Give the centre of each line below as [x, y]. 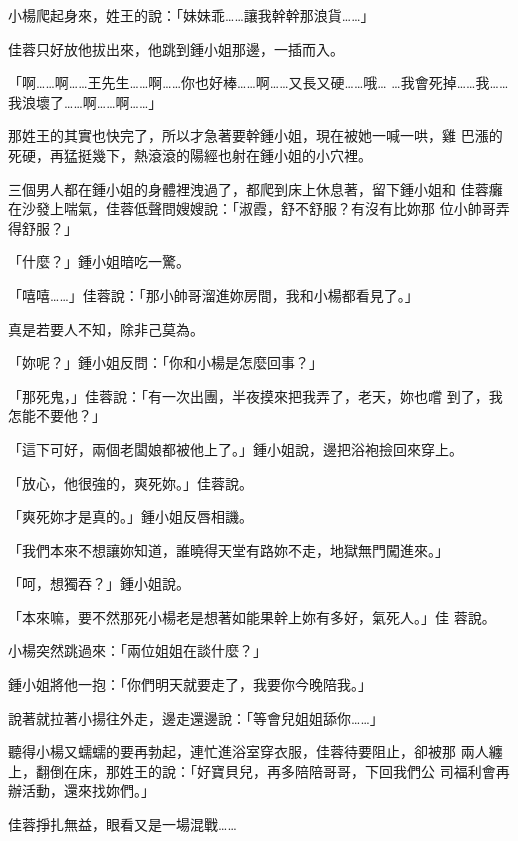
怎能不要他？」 [57, 415]
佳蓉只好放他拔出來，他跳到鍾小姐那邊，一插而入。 [176, 48]
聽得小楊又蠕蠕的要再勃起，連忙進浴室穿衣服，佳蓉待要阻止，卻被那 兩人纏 [255, 751]
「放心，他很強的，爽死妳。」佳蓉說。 [130, 482]
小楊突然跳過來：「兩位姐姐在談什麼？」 [137, 650]
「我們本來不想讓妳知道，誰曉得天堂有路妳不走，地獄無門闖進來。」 [228, 549]
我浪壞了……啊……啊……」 [85, 101]
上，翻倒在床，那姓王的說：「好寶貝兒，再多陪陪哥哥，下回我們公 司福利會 [252, 770]
